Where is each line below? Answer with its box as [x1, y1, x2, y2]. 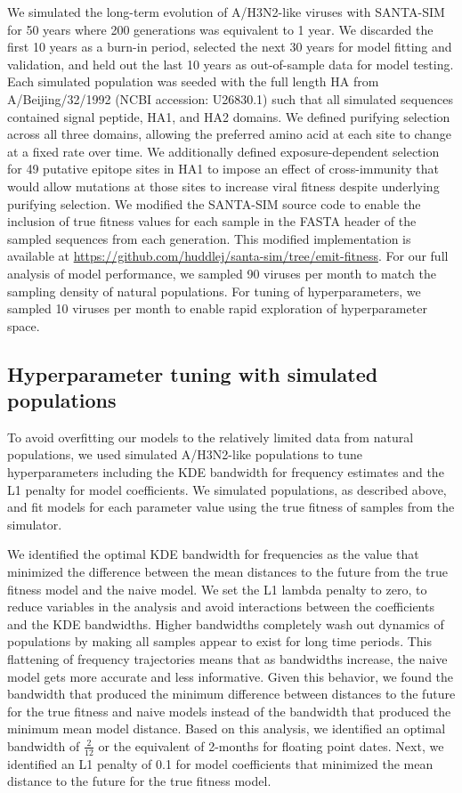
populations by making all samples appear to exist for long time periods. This [7, 632, 432, 651]
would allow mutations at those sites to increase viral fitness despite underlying [7, 176, 440, 195]
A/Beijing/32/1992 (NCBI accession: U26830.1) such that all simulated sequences [7, 89, 453, 108]
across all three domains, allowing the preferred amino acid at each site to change [7, 125, 452, 143]
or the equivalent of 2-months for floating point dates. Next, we [98, 736, 444, 755]
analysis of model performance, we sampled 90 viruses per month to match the [7, 263, 436, 282]
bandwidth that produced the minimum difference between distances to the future [7, 684, 456, 703]
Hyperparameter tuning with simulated [7, 360, 378, 387]
